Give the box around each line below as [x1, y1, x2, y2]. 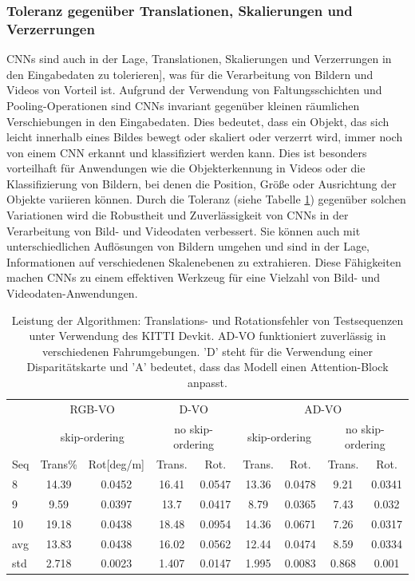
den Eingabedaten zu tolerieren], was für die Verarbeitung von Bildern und [6, 65, 373, 82]
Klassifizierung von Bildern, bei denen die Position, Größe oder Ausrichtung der [6, 175, 397, 192]
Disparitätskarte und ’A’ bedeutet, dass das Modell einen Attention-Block [26, 358, 389, 375]
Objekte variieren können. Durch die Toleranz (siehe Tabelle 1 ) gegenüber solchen [6, 191, 406, 207]
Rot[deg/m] [88, 456, 145, 472]
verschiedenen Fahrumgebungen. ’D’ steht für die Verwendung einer [41, 342, 373, 359]
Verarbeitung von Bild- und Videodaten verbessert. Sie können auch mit [6, 222, 361, 239]
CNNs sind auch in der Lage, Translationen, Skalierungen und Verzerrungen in [6, 50, 392, 67]
